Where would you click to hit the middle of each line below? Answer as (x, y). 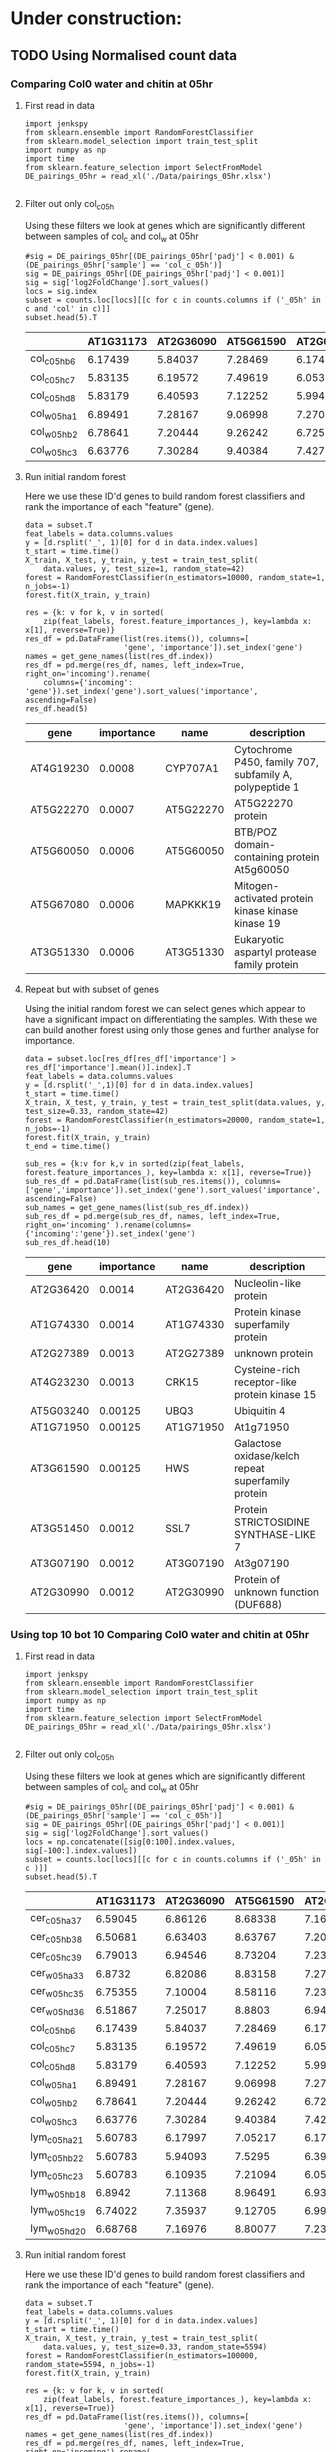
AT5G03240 (59, 1410)
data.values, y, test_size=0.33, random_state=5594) (155, 2347)
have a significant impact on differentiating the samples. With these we (171, 1019)
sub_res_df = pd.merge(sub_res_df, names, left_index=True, (152, 1216)
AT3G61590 (59, 1468)
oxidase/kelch (267, 1455)
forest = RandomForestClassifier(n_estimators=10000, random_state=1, (175, 577)
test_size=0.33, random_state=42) (96, 1111)
